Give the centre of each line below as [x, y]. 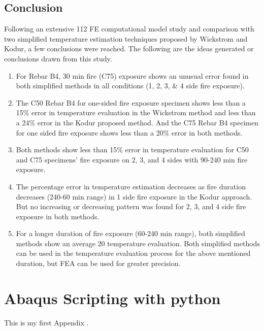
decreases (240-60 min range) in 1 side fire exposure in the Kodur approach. [134, 196]
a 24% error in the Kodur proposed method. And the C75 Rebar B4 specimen [137, 122]
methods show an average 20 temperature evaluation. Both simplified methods [138, 243]
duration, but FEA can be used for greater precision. [98, 263]
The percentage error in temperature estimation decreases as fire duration [131, 186]
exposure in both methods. [58, 216]
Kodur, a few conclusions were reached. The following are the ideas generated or [129, 48]
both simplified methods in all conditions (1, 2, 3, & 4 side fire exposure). [130, 86]
